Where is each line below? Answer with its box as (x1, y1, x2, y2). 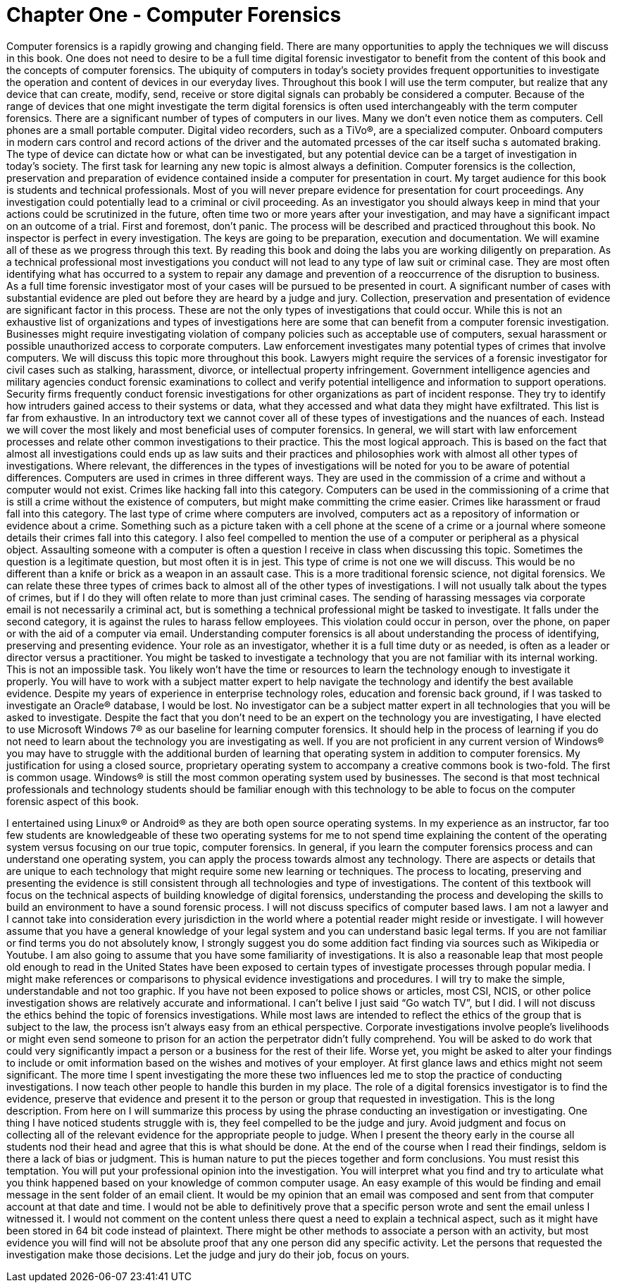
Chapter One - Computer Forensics (6, 3, 342, 27)
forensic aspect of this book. (6, 795, 139, 807)
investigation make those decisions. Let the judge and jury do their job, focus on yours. (6, 1248, 410, 1261)
